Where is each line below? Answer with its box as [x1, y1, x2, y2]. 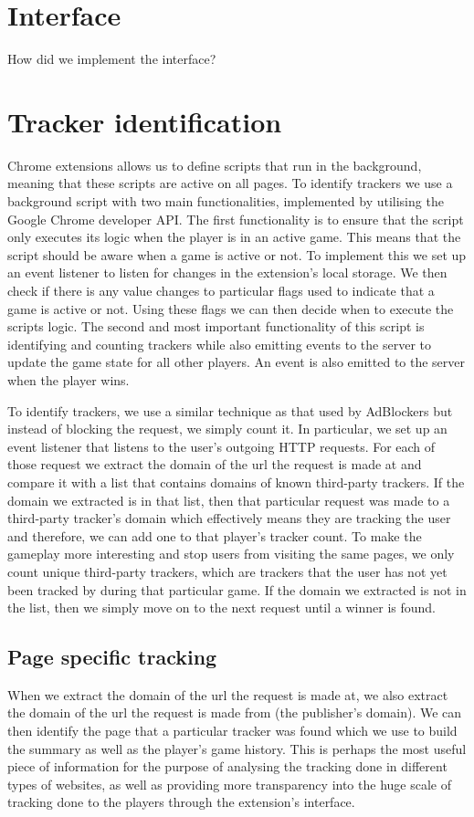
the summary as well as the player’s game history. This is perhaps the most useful [7, 738, 467, 758]
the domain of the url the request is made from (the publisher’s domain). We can [7, 703, 462, 722]
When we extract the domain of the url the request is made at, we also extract [7, 685, 448, 704]
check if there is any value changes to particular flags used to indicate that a [7, 281, 435, 299]
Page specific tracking [7, 643, 217, 671]
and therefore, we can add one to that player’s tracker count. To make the [7, 526, 422, 545]
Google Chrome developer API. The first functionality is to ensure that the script [7, 209, 464, 228]
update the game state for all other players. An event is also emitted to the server [7, 352, 466, 372]
